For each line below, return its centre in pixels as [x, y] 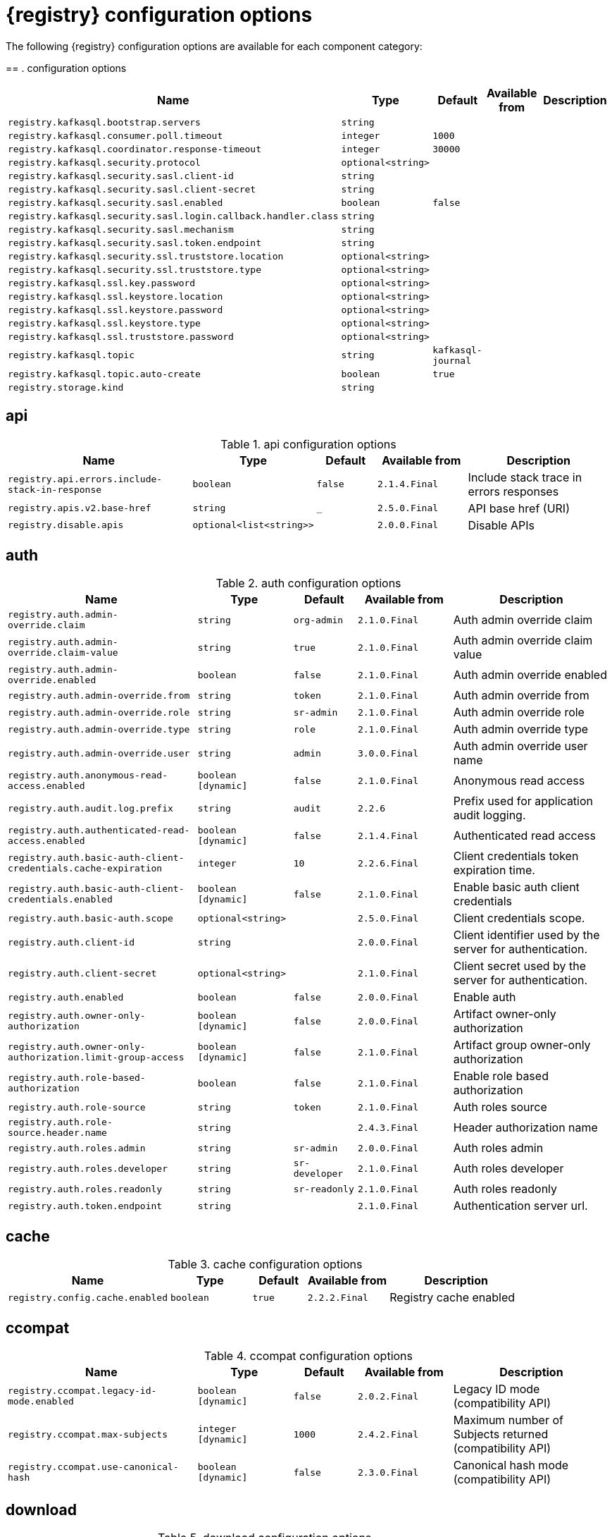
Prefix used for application [523, 801]
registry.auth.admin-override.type [99, 729]
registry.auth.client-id [71, 942]
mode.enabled [41, 1402]
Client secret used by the [520, 966]
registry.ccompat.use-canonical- [93, 1467]
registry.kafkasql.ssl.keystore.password [115, 310]
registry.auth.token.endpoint [85, 1206]
